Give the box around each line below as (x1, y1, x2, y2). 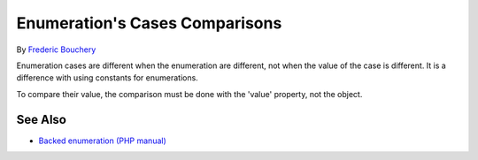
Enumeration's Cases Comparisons (16, 13, 282, 33)
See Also (16, 111, 66, 127)
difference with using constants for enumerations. (16, 72, 198, 83)
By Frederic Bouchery (16, 44, 96, 55)
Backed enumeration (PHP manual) (38, 135, 167, 146)
